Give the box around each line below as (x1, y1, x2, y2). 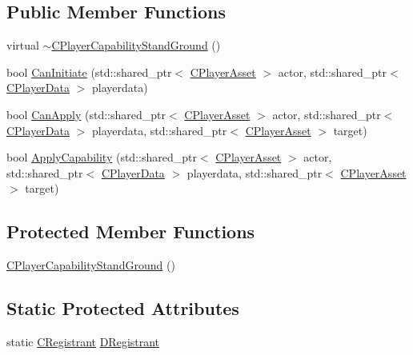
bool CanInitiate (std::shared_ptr (6, 63, 172, 80)
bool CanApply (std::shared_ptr (6, 106, 166, 122)
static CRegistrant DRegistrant (6, 333, 160, 349)
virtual (6, 37, 39, 54)
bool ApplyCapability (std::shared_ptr (6, 149, 197, 166)
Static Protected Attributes (6, 296, 239, 321)
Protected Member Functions (6, 219, 255, 244)
